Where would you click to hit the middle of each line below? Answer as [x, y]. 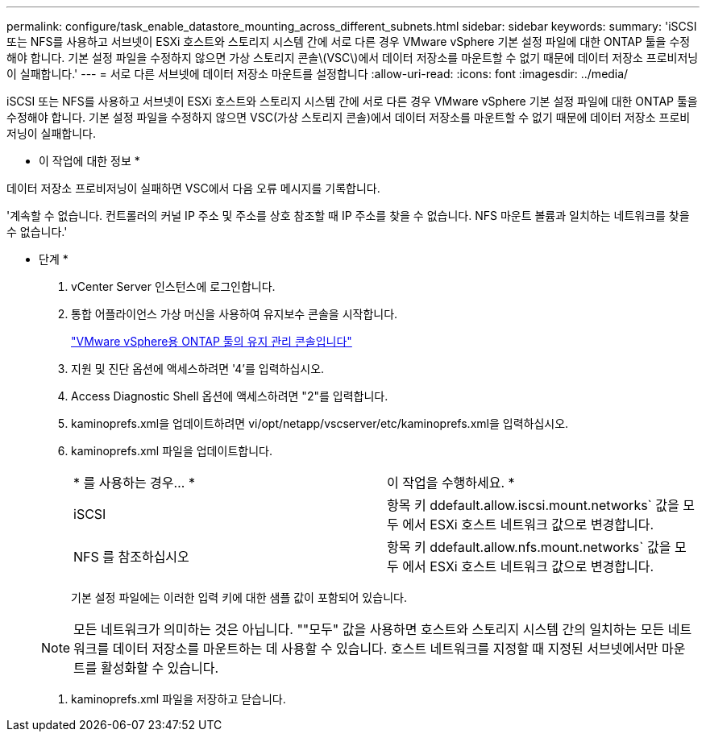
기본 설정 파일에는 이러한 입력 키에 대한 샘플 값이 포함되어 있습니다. [239, 597]
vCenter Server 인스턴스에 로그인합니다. [173, 286]
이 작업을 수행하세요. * [451, 483]
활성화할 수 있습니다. [160, 668]
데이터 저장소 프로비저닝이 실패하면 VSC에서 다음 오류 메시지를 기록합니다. [193, 188]
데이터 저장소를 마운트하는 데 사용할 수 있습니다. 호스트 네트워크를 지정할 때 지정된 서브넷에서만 [385, 649]
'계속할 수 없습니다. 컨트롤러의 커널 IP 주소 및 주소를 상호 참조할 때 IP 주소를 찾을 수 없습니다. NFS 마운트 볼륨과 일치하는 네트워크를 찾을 [348, 216]
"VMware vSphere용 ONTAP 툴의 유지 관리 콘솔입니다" [212, 341]
